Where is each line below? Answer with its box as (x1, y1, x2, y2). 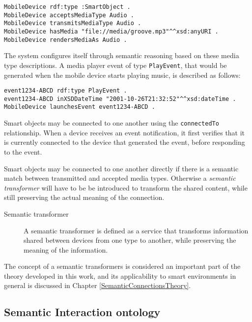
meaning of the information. (24, 244, 108, 255)
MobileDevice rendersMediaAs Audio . (4, 36, 127, 43)
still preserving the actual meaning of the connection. (4, 192, 165, 202)
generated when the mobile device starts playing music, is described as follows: (4, 69, 241, 80)
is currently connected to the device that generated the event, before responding (4, 137, 245, 147)
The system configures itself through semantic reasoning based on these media (4, 50, 239, 61)
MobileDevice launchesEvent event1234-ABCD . (4, 103, 155, 111)
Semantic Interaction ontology (4, 304, 161, 320)
